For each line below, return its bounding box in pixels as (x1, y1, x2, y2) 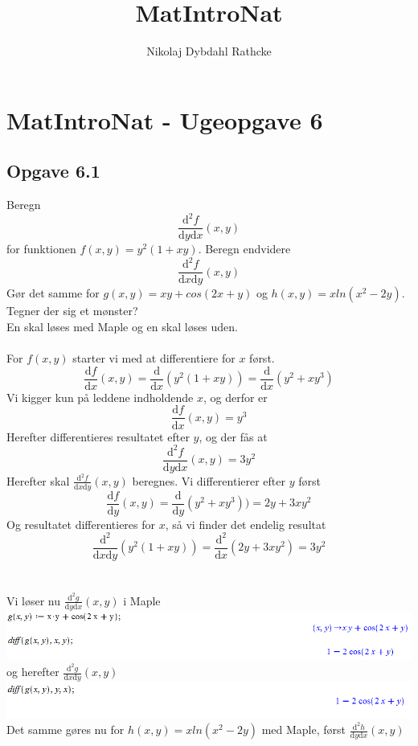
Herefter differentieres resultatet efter (6, 428, 190, 445)
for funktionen (6, 240, 76, 257)
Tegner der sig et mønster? (6, 302, 138, 319)
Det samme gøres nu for (6, 721, 125, 738)
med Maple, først (261, 721, 346, 738)
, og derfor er (203, 388, 268, 405)
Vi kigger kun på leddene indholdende (6, 388, 194, 405)
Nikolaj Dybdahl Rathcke (146, 43, 272, 59)
